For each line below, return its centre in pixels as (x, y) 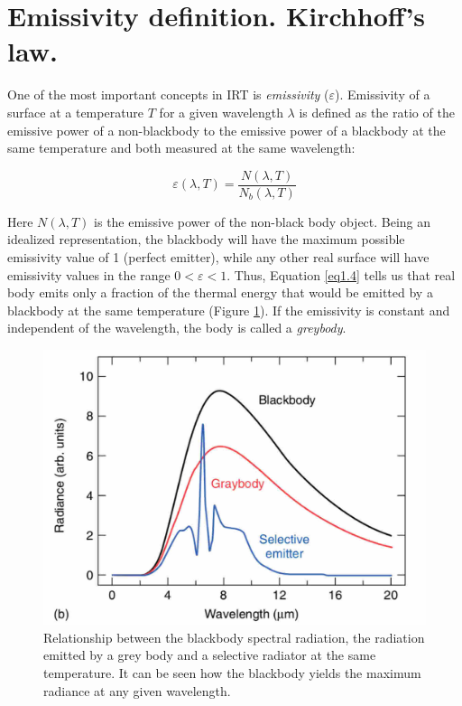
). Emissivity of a (383, 94)
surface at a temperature (76, 112)
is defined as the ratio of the (377, 112)
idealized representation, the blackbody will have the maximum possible (206, 239)
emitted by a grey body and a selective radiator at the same (210, 655)
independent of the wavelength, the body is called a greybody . (177, 328)
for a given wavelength (221, 112)
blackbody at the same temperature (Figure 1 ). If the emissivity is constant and (229, 310)
